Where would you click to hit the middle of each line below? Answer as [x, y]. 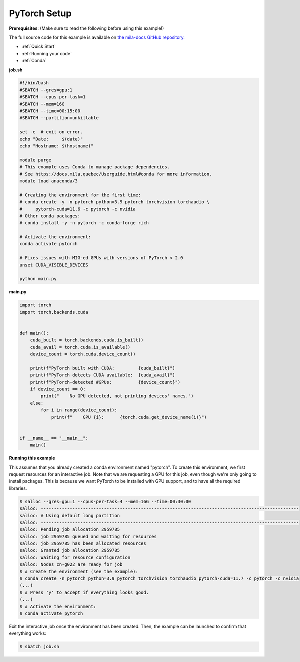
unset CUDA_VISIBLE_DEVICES [54, 265]
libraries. [18, 488]
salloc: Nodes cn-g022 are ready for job [71, 565]
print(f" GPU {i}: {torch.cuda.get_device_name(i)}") [129, 417]
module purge [36, 160]
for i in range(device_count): [79, 410]
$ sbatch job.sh [40, 647]
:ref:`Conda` [34, 61]
